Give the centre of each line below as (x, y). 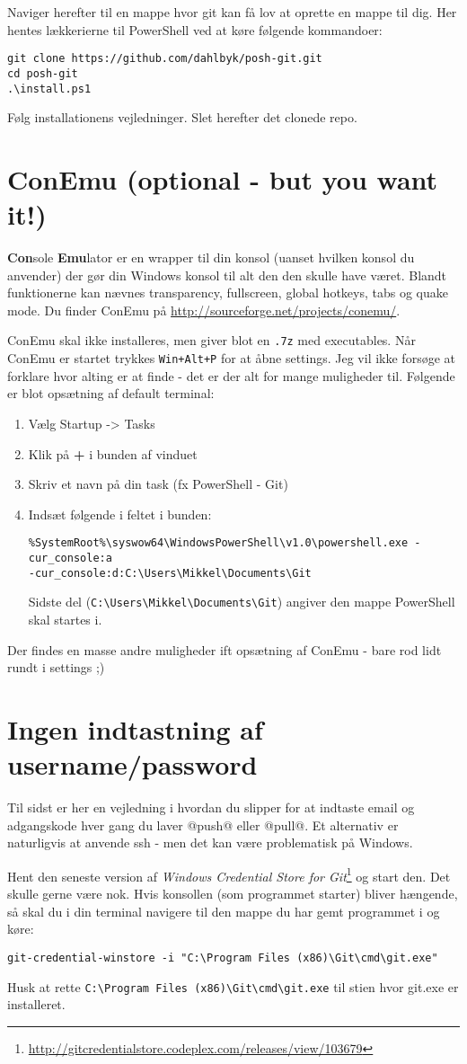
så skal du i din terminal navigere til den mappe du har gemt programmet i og (224, 911)
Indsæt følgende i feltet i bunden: (120, 514)
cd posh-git (43, 73)
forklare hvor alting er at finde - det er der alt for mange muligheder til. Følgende (231, 375)
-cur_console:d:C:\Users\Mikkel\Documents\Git (170, 573)
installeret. (36, 1004)
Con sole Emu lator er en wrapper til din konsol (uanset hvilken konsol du (211, 257)
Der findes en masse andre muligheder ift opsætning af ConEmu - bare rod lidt (225, 649)
